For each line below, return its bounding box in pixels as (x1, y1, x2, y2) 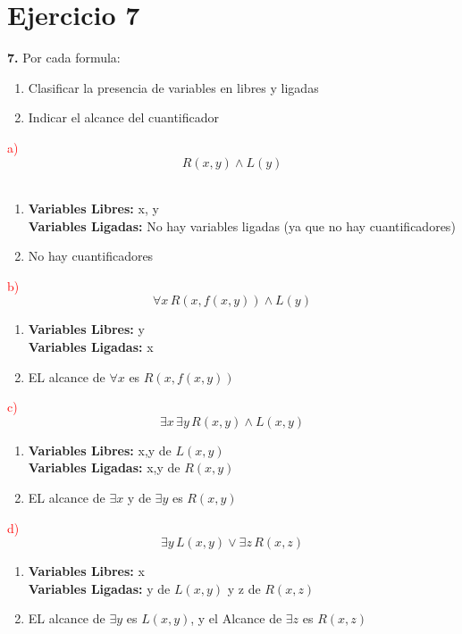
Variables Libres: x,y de (28, 440, 172, 459)
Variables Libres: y (28, 320, 145, 338)
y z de (227, 579, 261, 597)
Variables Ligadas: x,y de (28, 458, 181, 477)
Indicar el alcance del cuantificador (28, 108, 219, 127)
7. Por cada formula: (7, 48, 121, 67)
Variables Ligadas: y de (28, 579, 171, 597)
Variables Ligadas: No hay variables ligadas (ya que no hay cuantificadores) (28, 216, 456, 235)
